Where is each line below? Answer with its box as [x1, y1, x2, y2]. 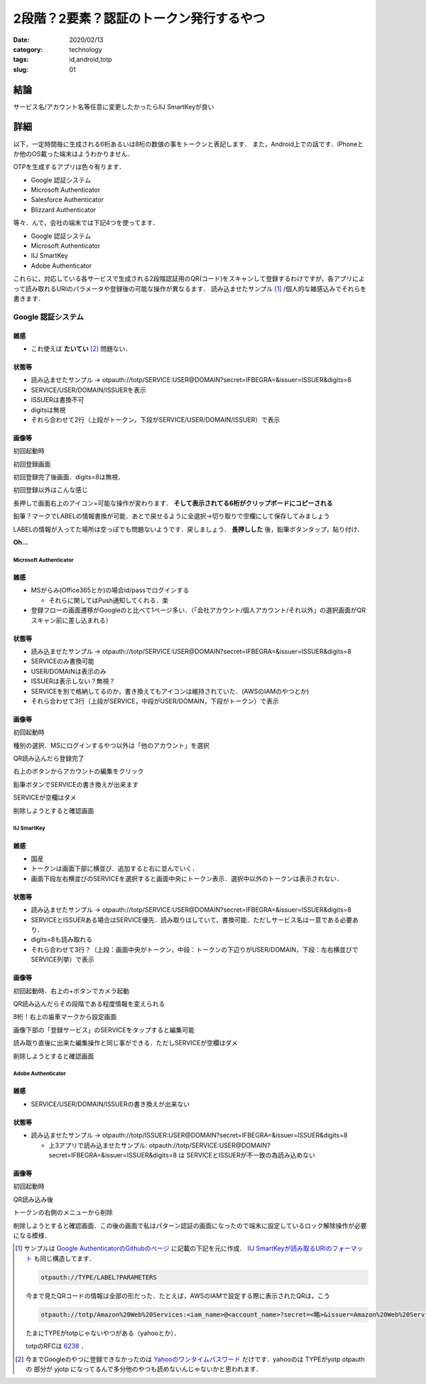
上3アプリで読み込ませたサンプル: [48, 1140, 148, 1150]
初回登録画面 [13, 459, 51, 468]
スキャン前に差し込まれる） [31, 616, 112, 624]
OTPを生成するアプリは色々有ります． [13, 163, 126, 171]
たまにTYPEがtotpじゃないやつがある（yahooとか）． [26, 1329, 180, 1337]
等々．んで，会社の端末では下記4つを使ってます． [13, 219, 159, 227]
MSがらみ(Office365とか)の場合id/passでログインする [31, 586, 190, 594]
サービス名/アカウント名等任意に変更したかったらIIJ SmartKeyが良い [13, 102, 214, 111]
